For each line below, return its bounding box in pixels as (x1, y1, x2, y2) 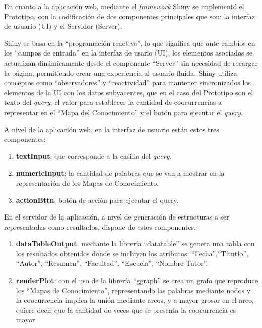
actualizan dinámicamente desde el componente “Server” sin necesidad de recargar (4, 57, 258, 68)
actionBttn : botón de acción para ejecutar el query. (16, 194, 179, 205)
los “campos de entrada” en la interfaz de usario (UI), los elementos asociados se (4, 47, 252, 58)
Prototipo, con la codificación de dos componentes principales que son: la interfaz (4, 11, 255, 21)
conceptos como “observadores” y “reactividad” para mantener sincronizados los (4, 77, 251, 88)
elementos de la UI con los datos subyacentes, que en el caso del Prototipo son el (4, 87, 253, 97)
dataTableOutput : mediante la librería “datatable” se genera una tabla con (16, 238, 255, 249)
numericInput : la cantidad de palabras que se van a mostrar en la (16, 168, 225, 178)
